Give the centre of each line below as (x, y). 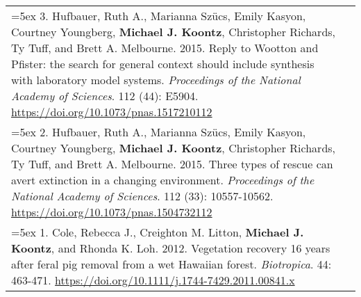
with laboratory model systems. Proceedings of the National (156, 80)
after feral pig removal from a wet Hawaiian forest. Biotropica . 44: (171, 264)
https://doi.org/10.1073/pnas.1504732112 (112, 212)
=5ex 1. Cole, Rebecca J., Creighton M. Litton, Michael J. (158, 232)
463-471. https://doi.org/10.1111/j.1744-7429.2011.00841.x (153, 280)
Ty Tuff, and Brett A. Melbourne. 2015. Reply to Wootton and (165, 48)
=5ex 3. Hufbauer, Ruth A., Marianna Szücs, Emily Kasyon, (159, 16)
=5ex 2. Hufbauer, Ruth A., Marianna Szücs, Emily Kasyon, (159, 132)
